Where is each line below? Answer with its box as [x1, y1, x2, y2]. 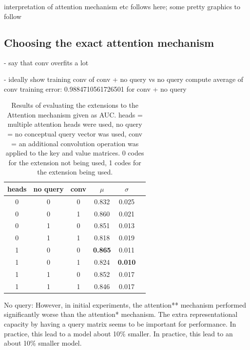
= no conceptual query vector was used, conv [7, 128, 143, 138]
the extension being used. [37, 167, 113, 177]
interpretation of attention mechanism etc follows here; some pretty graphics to [4, 1, 241, 11]
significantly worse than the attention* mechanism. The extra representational [4, 309, 238, 319]
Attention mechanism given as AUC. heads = [7, 109, 143, 119]
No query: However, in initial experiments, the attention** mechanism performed [4, 299, 246, 310]
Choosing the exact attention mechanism [4, 35, 214, 50]
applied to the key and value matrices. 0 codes [5, 148, 144, 158]
